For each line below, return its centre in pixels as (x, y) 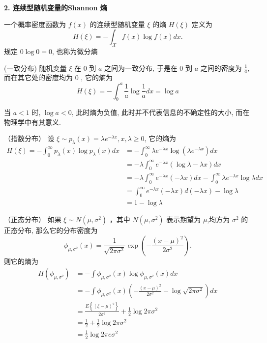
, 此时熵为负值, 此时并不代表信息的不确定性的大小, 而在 (161, 112)
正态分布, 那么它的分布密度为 (51, 230)
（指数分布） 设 (29, 138)
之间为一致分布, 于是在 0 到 (148, 68)
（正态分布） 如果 (33, 219)
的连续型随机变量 (117, 24)
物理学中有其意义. (32, 122)
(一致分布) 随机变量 (35, 68)
